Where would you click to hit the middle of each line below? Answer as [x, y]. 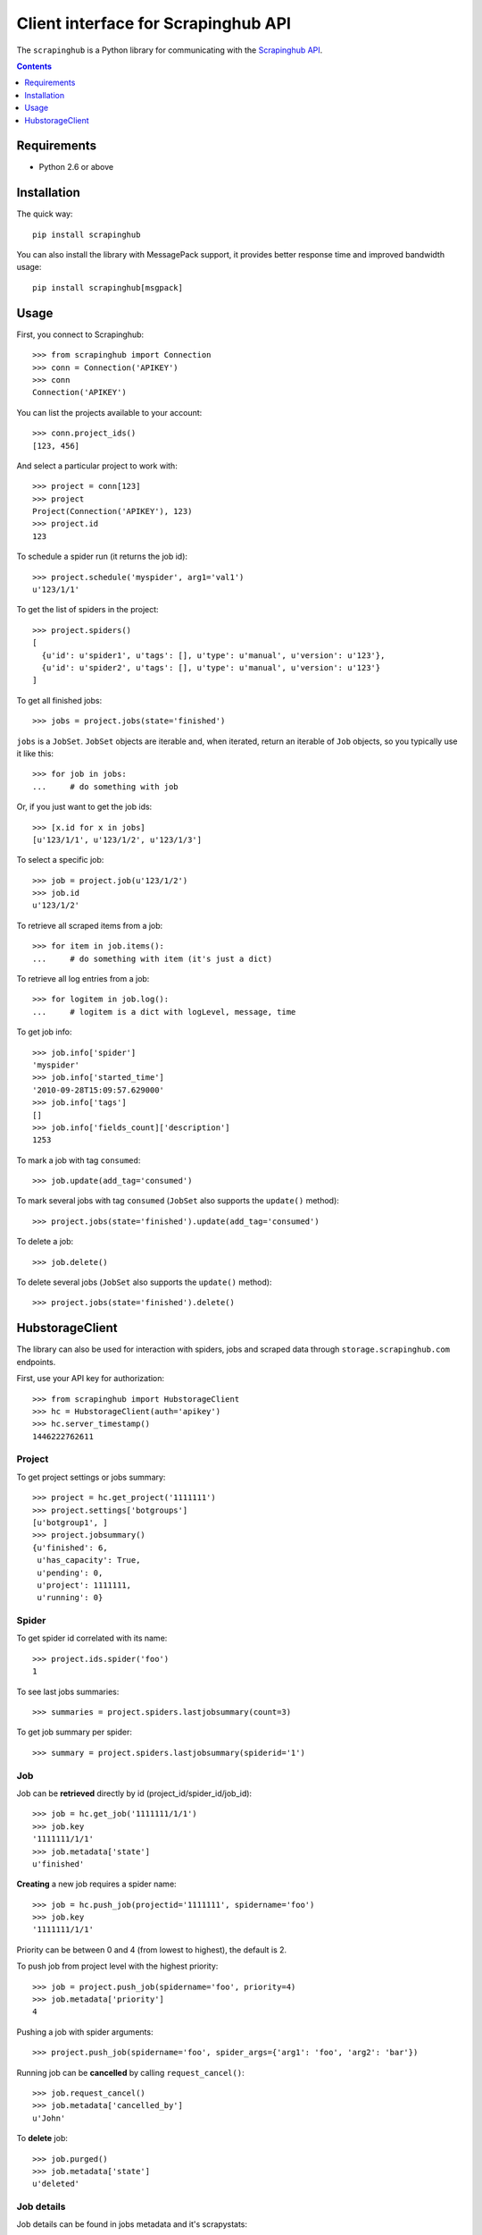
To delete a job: [45, 1242]
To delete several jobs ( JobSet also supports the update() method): [144, 1282]
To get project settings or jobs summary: [91, 1477]
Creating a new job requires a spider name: [97, 1884]
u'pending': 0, [70, 1573]
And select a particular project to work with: [97, 466]
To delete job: [42, 2138]
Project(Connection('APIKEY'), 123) [112, 511]
